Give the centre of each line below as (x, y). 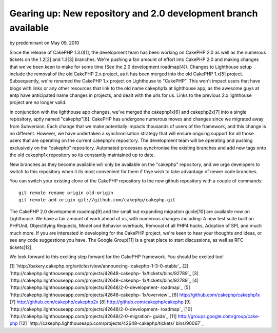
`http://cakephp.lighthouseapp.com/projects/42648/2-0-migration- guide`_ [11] (93, 316)
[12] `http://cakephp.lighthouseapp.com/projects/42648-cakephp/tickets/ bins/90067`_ (111, 323)
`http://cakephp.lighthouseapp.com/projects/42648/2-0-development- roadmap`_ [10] (101, 309)
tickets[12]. (21, 247)
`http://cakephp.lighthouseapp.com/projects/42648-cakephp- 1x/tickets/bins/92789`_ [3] (104, 273)
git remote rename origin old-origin (66, 193)
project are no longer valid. (38, 102)
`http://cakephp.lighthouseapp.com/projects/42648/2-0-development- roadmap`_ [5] (100, 287)
